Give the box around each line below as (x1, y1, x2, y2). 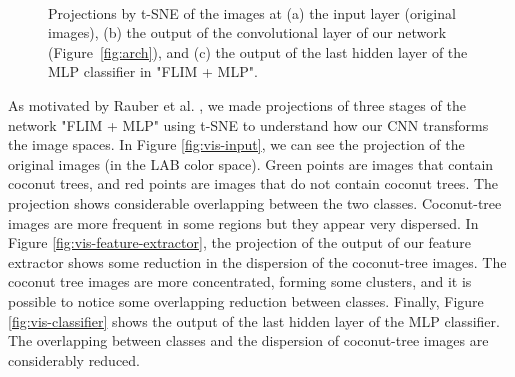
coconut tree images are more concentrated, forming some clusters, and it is (8, 271, 472, 292)
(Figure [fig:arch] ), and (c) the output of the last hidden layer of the (48, 41, 468, 62)
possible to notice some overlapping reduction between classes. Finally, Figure (8, 290, 484, 311)
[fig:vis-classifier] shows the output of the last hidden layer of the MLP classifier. (8, 310, 500, 331)
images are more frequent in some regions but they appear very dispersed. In (8, 212, 479, 233)
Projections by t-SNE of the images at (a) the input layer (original (48, 2, 456, 23)
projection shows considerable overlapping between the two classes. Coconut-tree (8, 192, 502, 213)
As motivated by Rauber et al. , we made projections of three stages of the (8, 94, 466, 115)
